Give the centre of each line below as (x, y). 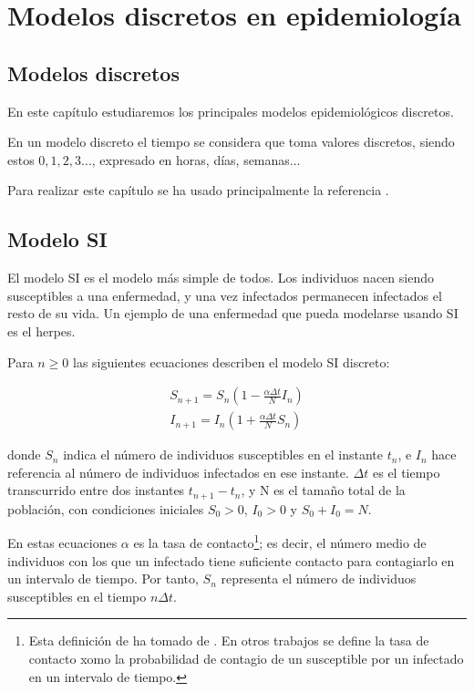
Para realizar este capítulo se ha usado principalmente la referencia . (198, 190)
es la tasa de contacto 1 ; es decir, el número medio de (280, 542)
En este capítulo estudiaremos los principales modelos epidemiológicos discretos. (231, 111)
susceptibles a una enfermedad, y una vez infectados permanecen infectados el (225, 295)
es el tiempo (406, 472)
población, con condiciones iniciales (106, 508)
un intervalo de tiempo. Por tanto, (103, 578)
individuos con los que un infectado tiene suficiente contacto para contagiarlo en (231, 560)
